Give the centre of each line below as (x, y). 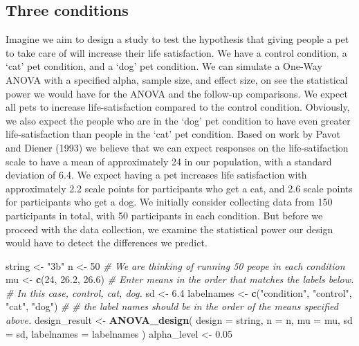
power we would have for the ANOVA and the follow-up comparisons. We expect (177, 93)
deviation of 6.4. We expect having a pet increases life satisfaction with (156, 175)
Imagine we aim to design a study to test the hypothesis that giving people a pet (177, 39)
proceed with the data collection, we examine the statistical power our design (169, 229)
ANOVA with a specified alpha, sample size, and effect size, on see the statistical (177, 79)
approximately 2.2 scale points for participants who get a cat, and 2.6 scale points (179, 188)
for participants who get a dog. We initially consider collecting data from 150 (169, 202)
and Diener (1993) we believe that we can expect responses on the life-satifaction (177, 147)
